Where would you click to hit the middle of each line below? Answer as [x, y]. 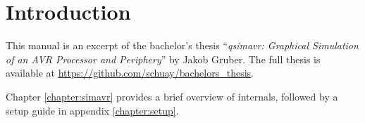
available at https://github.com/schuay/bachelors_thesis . [130, 73]
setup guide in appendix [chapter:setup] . [92, 110]
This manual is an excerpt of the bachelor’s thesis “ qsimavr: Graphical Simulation [182, 45]
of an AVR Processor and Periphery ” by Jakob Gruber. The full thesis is [163, 59]
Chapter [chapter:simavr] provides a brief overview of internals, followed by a [172, 96]
